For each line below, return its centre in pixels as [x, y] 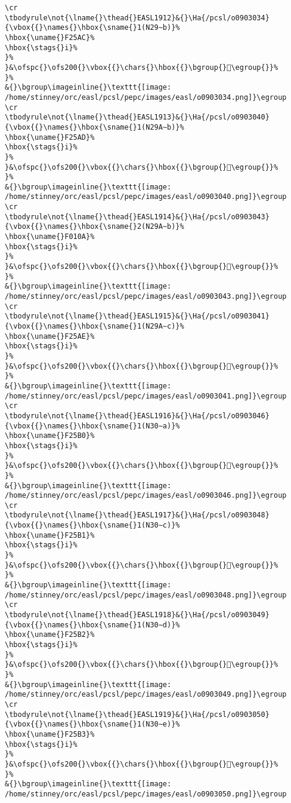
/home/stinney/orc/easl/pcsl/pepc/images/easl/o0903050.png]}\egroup [146, 794]
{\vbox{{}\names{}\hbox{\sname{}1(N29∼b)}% [92, 28]
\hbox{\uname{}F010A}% [50, 237]
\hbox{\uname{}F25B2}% [50, 635]
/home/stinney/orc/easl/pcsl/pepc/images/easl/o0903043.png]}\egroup [146, 297]
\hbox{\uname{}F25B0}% [50, 436]
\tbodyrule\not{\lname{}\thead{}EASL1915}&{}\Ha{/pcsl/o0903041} [137, 316]
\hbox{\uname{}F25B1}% [50, 535]
